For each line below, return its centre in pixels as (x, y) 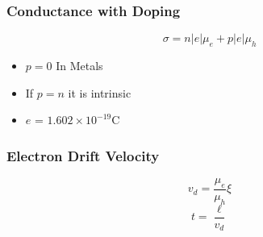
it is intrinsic (100, 92)
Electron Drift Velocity (83, 155)
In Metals (79, 66)
